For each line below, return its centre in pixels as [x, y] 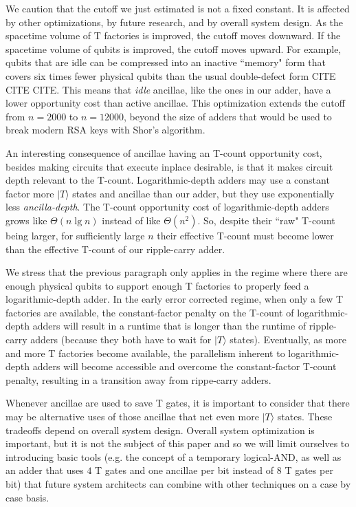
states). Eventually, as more [288, 339]
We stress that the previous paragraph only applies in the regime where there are [177, 272]
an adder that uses [45, 470]
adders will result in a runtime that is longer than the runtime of [169, 326]
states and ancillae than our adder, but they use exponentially [203, 193]
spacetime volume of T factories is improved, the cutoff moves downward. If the [173, 35]
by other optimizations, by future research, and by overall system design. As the [175, 22]
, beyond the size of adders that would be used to [228, 116]
